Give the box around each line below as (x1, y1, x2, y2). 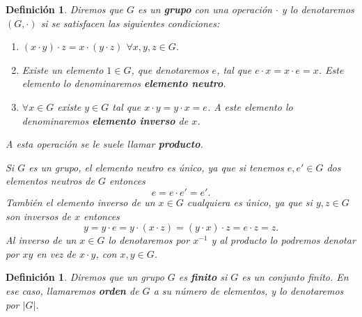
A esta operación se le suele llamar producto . (6, 137, 203, 151)
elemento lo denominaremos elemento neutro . (22, 76, 226, 91)
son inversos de (6, 208, 71, 223)
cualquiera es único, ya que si (187, 194, 313, 209)
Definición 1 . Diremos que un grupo (6, 270, 164, 284)
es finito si (178, 270, 228, 284)
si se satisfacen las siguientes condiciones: (40, 15, 220, 30)
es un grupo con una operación (137, 2, 272, 16)
